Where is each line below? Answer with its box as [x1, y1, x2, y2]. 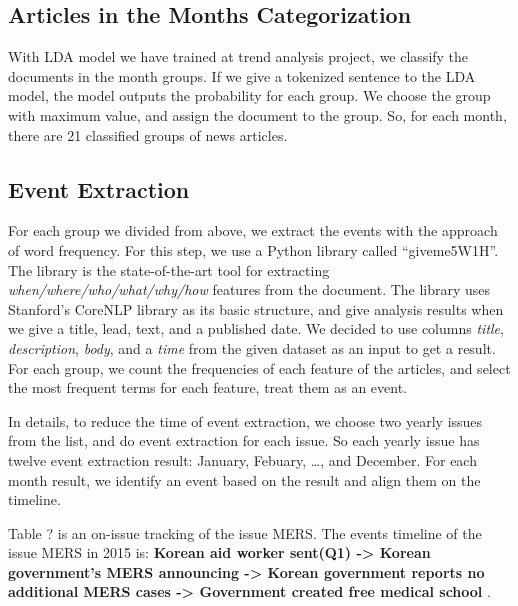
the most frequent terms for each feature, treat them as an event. [8, 377, 407, 398]
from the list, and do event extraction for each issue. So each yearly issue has [8, 430, 480, 451]
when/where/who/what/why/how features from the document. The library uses [8, 279, 491, 300]
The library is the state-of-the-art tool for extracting [8, 259, 330, 280]
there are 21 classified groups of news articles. [8, 124, 288, 145]
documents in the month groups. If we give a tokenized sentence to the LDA [8, 65, 476, 86]
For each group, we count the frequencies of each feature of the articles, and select [8, 357, 511, 378]
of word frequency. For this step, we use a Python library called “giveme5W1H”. [8, 239, 499, 260]
